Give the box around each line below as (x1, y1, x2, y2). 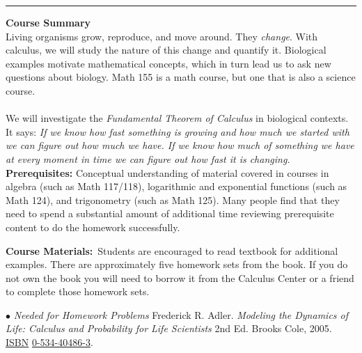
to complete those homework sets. (6, 284, 150, 299)
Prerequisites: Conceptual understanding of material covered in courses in (6, 165, 329, 180)
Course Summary (6, 15, 91, 29)
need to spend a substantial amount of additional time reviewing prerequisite (6, 206, 334, 221)
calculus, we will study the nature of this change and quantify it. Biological (6, 42, 326, 57)
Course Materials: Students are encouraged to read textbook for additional (6, 243, 338, 258)
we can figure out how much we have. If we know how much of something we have (6, 138, 354, 152)
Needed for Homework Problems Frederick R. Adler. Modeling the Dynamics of (13, 307, 349, 322)
